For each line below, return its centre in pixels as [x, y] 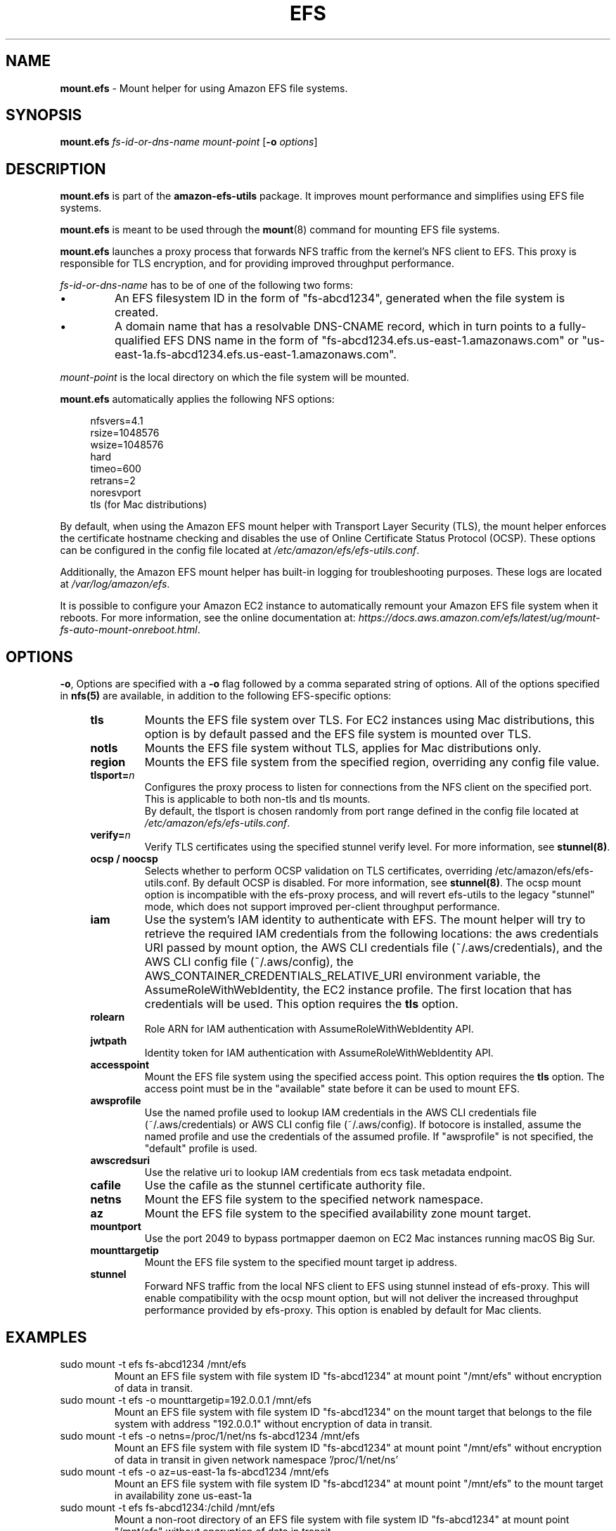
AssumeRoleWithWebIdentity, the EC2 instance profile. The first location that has [358, 990]
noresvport [116, 493]
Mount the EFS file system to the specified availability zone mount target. [338, 1214]
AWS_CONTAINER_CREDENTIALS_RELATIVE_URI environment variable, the [342, 976]
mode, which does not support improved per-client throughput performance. [322, 907]
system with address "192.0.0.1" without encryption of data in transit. [273, 1423]
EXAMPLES [46, 1337]
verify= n [110, 835]
